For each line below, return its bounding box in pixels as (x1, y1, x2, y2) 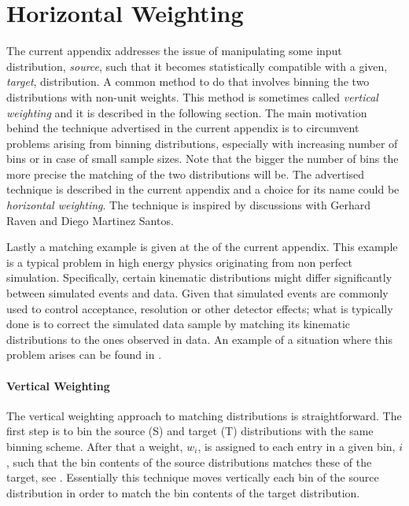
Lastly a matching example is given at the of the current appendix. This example (6, 238, 398, 255)
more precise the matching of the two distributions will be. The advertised (6, 165, 365, 182)
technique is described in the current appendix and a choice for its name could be (6, 181, 400, 198)
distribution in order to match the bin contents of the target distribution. (6, 484, 360, 500)
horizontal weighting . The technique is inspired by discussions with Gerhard (6, 197, 371, 213)
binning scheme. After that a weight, (6, 438, 183, 454)
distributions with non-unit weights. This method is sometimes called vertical (6, 88, 378, 105)
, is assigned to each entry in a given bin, (197, 438, 396, 454)
